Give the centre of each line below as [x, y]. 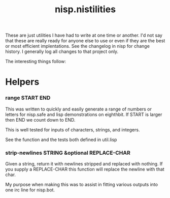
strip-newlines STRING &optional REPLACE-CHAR [68, 153]
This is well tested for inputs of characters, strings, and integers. [73, 130]
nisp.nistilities [85, 9]
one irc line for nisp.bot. [30, 190]
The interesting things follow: [36, 62]
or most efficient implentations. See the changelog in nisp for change [77, 46]
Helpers [22, 82]
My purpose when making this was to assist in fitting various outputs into [82, 184]
